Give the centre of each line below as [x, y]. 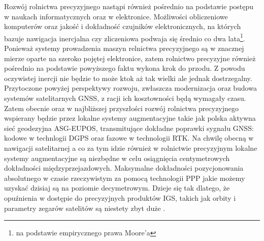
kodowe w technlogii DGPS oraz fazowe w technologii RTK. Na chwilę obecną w [129, 138]
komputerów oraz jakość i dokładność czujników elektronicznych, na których [123, 26]
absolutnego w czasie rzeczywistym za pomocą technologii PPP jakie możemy [125, 178]
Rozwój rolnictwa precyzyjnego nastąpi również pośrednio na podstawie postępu [129, 6]
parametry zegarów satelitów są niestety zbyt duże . [85, 208]
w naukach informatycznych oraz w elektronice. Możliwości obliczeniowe [116, 16]
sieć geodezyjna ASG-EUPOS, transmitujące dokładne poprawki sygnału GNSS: [129, 128]
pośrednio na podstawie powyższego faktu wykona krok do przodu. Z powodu [125, 68]
